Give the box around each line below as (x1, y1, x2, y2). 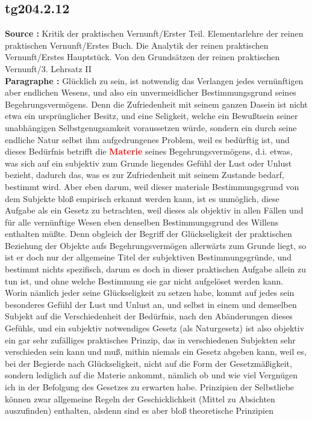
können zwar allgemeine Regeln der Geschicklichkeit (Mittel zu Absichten (5, 392, 275, 405)
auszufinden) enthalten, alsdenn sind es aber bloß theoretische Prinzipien (5, 404, 274, 417)
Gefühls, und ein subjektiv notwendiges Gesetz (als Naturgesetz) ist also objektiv (5, 322, 305, 334)
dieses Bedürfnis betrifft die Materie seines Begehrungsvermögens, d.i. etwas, (5, 145, 293, 158)
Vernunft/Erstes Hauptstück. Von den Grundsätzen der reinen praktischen (5, 51, 280, 63)
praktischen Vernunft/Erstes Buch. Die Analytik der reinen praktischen (5, 38, 269, 51)
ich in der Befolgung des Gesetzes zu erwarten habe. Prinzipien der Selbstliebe (5, 381, 295, 393)
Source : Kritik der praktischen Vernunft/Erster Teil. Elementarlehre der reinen (5, 27, 304, 40)
